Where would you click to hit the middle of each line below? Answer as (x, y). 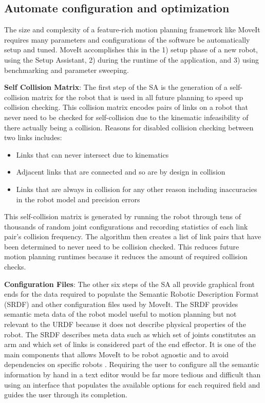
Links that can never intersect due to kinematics (92, 154)
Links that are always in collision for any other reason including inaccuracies (137, 189)
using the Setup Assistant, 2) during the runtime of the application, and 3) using (131, 59)
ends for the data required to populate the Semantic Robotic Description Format (131, 294)
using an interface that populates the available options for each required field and (132, 384)
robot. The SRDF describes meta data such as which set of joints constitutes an (130, 334)
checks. (15, 267)
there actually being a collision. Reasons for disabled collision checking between (129, 127)
